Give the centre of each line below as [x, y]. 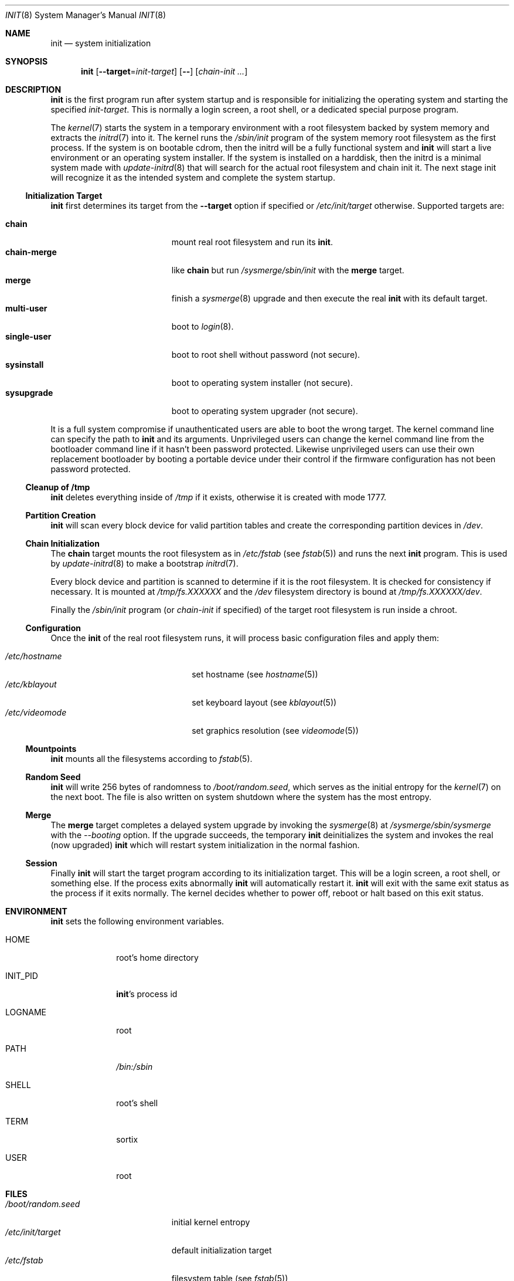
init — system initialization [101, 43]
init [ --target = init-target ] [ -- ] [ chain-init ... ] [164, 71]
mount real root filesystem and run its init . [252, 242]
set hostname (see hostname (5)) [255, 674]
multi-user [26, 308]
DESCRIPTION [33, 89]
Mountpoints [51, 749]
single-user [28, 336]
